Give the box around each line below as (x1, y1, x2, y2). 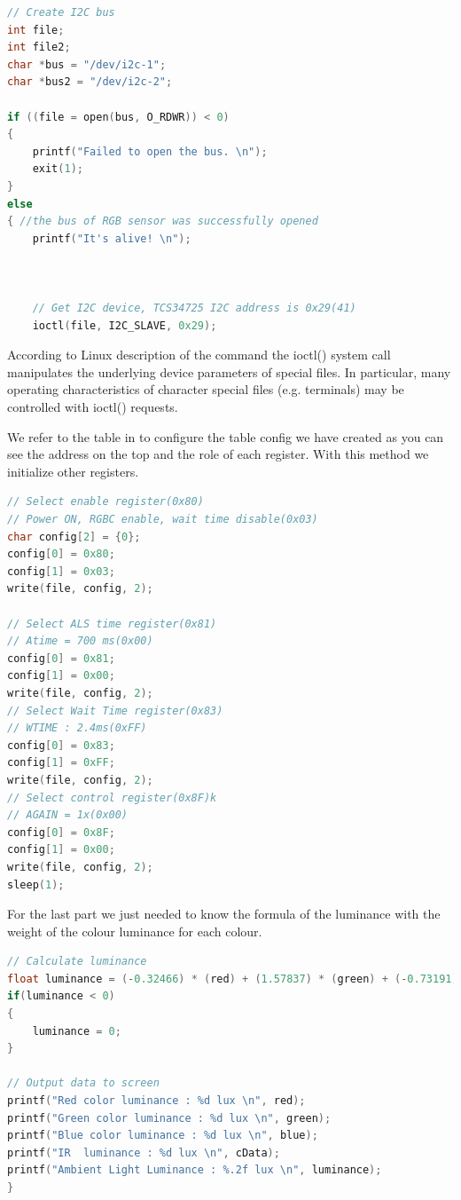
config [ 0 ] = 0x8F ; (7, 825, 115, 839)
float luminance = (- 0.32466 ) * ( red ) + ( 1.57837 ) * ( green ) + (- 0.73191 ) (7, 972, 458, 985)
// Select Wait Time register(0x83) (7, 704, 223, 717)
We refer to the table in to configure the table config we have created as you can (7, 427, 444, 446)
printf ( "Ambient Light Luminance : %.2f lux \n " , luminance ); (7, 1164, 382, 1177)
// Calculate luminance (7, 955, 147, 968)
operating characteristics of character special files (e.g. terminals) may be (7, 380, 404, 399)
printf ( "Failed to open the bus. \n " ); (32, 145, 268, 158)
